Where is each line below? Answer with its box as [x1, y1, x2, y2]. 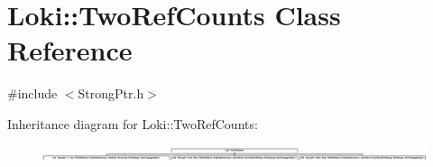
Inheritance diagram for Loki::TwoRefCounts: [7, 114, 258, 133]
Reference [7, 32, 133, 69]
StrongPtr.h [78, 84, 144, 103]
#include [7, 84, 58, 103]
